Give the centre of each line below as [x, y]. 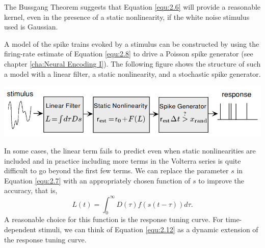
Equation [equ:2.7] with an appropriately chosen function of [97, 180]
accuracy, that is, [31, 190]
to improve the [221, 180]
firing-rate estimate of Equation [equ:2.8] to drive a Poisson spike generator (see [129, 54]
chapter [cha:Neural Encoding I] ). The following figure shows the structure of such [132, 63]
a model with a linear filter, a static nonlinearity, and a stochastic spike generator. [132, 73]
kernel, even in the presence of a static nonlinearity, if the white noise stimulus [127, 17]
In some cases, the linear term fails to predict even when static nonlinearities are [130, 151]
